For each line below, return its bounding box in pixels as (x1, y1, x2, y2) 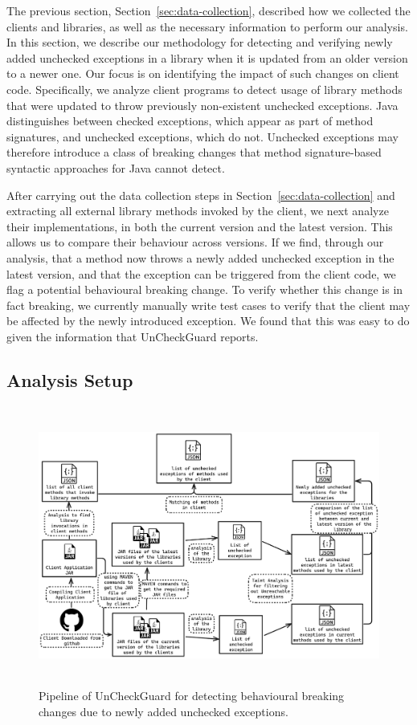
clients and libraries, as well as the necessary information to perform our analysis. (6, 18, 408, 35)
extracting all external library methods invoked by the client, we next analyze (6, 202, 389, 219)
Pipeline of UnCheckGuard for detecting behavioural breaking (39, 686, 345, 703)
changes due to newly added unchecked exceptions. (39, 703, 288, 719)
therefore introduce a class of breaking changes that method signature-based (6, 144, 382, 161)
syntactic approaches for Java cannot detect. (6, 159, 225, 176)
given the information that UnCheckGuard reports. (6, 328, 259, 344)
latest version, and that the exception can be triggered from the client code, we (6, 265, 396, 282)
